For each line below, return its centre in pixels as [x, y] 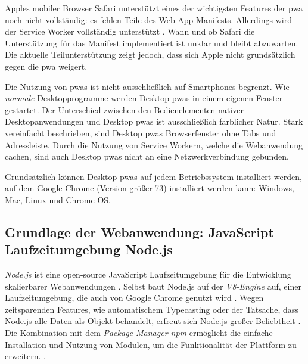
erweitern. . [25, 356]
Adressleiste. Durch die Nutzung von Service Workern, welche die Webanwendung [154, 144]
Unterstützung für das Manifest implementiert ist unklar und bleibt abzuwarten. [152, 43]
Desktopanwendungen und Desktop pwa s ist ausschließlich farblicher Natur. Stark [154, 121]
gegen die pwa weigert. [46, 66]
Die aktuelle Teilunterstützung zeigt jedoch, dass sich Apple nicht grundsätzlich [150, 55]
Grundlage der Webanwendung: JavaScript [139, 231]
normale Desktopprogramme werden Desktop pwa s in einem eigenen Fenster [144, 98]
